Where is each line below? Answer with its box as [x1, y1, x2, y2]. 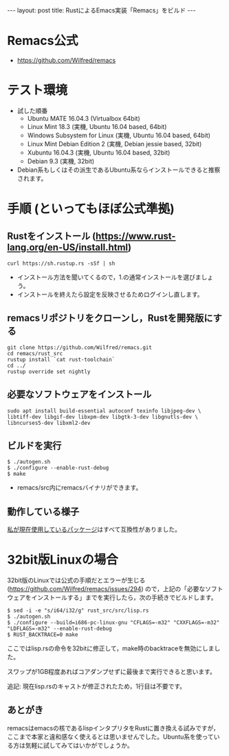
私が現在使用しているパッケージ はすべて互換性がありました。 [7, 526, 181, 534]
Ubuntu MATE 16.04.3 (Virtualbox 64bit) [27, 114, 141, 122]
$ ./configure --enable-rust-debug [7, 464, 109, 472]
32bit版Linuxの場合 [7, 552, 118, 568]
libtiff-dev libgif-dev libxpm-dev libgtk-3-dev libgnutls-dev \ [7, 413, 198, 420]
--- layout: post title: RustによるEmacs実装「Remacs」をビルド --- [7, 6, 196, 14]
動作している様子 [7, 506, 80, 517]
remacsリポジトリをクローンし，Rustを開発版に [7, 312, 213, 324]
